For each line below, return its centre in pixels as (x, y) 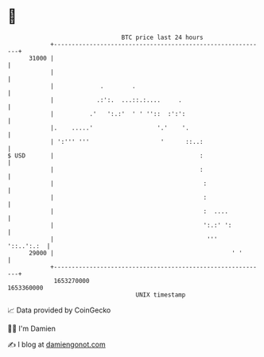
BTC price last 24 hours (162, 37)
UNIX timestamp (161, 295)
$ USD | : (105, 155)
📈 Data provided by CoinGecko (59, 310)
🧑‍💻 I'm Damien (32, 328)
